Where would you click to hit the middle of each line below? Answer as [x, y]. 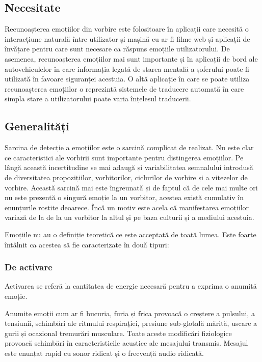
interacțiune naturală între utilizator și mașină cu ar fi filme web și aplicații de [127, 38]
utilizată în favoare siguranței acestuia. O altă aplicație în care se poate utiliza [127, 79]
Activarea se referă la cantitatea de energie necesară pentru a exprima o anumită [131, 286]
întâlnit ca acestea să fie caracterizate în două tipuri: [87, 244]
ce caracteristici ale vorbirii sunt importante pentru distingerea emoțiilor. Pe [124, 157]
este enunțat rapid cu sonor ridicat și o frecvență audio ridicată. [104, 353]
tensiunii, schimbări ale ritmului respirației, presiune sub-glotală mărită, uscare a [131, 323]
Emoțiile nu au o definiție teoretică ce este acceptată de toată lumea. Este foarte [130, 234]
